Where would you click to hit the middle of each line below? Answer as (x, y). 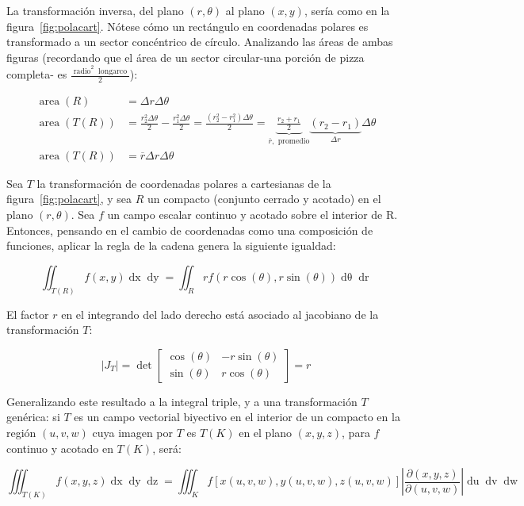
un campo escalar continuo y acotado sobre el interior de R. (252, 214)
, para (356, 432)
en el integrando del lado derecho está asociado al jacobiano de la (220, 314)
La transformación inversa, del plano (95, 10)
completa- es (37, 74)
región (21, 432)
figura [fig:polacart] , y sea (69, 199)
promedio (294, 142)
